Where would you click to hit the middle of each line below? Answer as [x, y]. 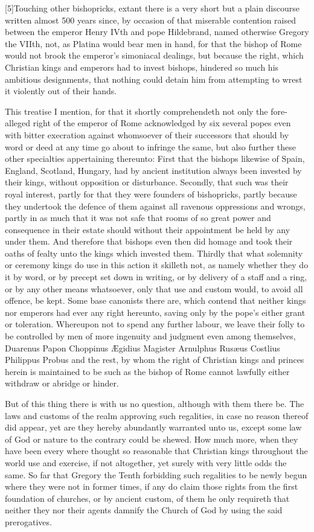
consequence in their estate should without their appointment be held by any [148, 229]
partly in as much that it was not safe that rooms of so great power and [138, 218]
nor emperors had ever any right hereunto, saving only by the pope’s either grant [155, 312]
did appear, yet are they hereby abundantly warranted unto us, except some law [153, 427]
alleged [18, 123]
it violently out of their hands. [61, 91]
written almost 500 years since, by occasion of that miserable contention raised [151, 20]
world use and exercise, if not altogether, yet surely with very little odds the [146, 462]
